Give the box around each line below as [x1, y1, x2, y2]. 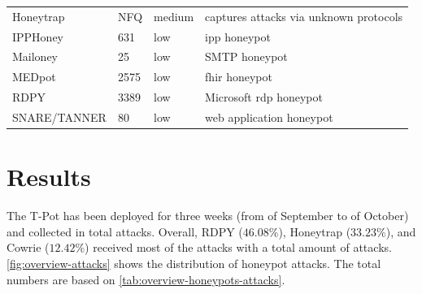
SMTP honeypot [205, 48, 288, 65]
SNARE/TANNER [12, 108, 107, 125]
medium [154, 7, 194, 24]
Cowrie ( [7, 239, 50, 256]
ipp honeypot [205, 28, 271, 45]
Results [7, 160, 91, 193]
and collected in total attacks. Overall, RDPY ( [7, 223, 243, 240]
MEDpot [12, 68, 56, 85]
